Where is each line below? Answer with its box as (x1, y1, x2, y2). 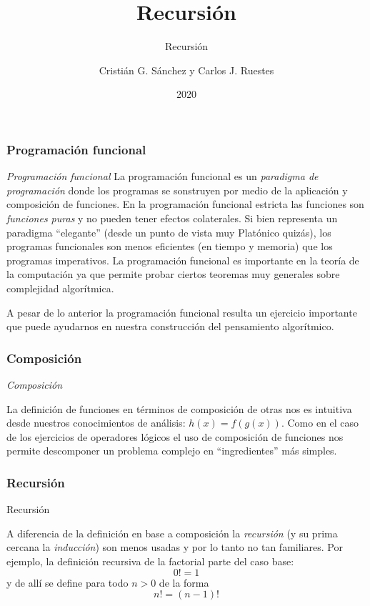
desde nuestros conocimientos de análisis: (6, 415, 186, 430)
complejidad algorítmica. (6, 280, 114, 295)
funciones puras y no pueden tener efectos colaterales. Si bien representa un (6, 210, 338, 225)
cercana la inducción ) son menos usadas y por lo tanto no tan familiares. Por (6, 540, 343, 555)
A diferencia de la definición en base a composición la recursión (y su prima (6, 525, 338, 540)
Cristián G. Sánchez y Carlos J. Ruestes (99, 62, 274, 77)
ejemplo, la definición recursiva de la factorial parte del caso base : (6, 553, 294, 568)
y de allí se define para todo (6, 575, 129, 590)
